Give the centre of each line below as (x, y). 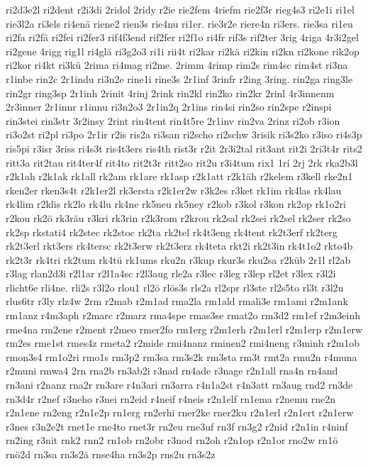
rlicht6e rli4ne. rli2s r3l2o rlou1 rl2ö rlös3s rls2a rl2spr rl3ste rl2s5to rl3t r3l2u (175, 287)
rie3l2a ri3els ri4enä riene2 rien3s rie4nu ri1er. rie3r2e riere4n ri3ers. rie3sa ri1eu (179, 23)
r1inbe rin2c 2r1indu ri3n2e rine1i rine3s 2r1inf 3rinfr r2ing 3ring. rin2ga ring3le (179, 78)
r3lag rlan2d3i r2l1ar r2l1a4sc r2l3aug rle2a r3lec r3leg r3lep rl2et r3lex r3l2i (171, 273)
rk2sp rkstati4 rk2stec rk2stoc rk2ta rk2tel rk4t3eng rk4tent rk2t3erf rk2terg (172, 232)
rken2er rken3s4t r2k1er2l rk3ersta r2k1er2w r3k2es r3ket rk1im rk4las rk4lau (174, 190)
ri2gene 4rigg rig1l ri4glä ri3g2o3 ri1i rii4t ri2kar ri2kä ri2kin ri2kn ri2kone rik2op (183, 51)
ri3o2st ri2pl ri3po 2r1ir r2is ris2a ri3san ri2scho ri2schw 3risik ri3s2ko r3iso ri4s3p (184, 134)
